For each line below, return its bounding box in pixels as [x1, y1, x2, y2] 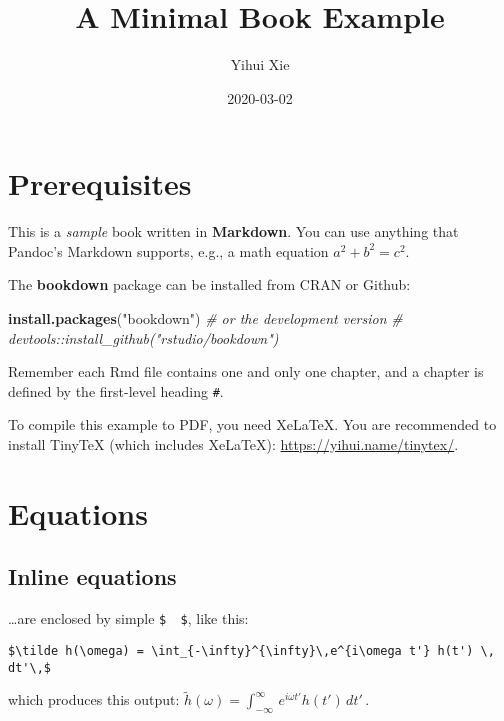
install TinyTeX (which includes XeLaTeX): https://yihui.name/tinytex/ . [8, 434, 459, 455]
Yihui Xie [230, 54, 290, 75]
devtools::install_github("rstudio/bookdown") [8, 327, 279, 348]
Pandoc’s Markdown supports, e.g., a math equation [8, 240, 329, 261]
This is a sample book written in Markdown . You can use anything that [8, 221, 459, 242]
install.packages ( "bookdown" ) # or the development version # [8, 308, 403, 329]
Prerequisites [8, 163, 192, 204]
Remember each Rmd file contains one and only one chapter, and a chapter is [8, 361, 484, 382]
